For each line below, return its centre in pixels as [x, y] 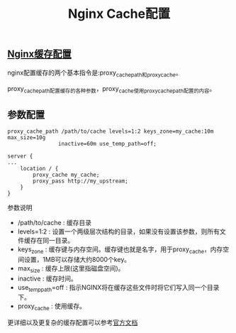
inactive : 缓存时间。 [47, 278]
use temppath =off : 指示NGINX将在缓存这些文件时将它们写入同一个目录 [118, 288]
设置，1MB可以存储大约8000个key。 [77, 259]
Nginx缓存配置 [40, 54]
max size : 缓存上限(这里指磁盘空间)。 [71, 269]
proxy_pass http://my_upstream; [81, 181]
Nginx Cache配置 [119, 14]
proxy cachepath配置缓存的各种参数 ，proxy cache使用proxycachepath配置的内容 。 [112, 90]
